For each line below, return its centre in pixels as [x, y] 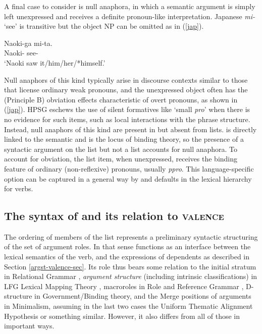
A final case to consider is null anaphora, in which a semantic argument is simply [130, 6]
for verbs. [19, 188]
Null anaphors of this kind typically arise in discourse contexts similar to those [126, 79]
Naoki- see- [21, 53]
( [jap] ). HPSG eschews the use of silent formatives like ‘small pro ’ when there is [127, 109]
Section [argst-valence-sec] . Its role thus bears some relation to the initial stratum [130, 266]
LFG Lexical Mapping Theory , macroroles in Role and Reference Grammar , [124, 286]
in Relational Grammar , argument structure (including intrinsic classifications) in [131, 276]
